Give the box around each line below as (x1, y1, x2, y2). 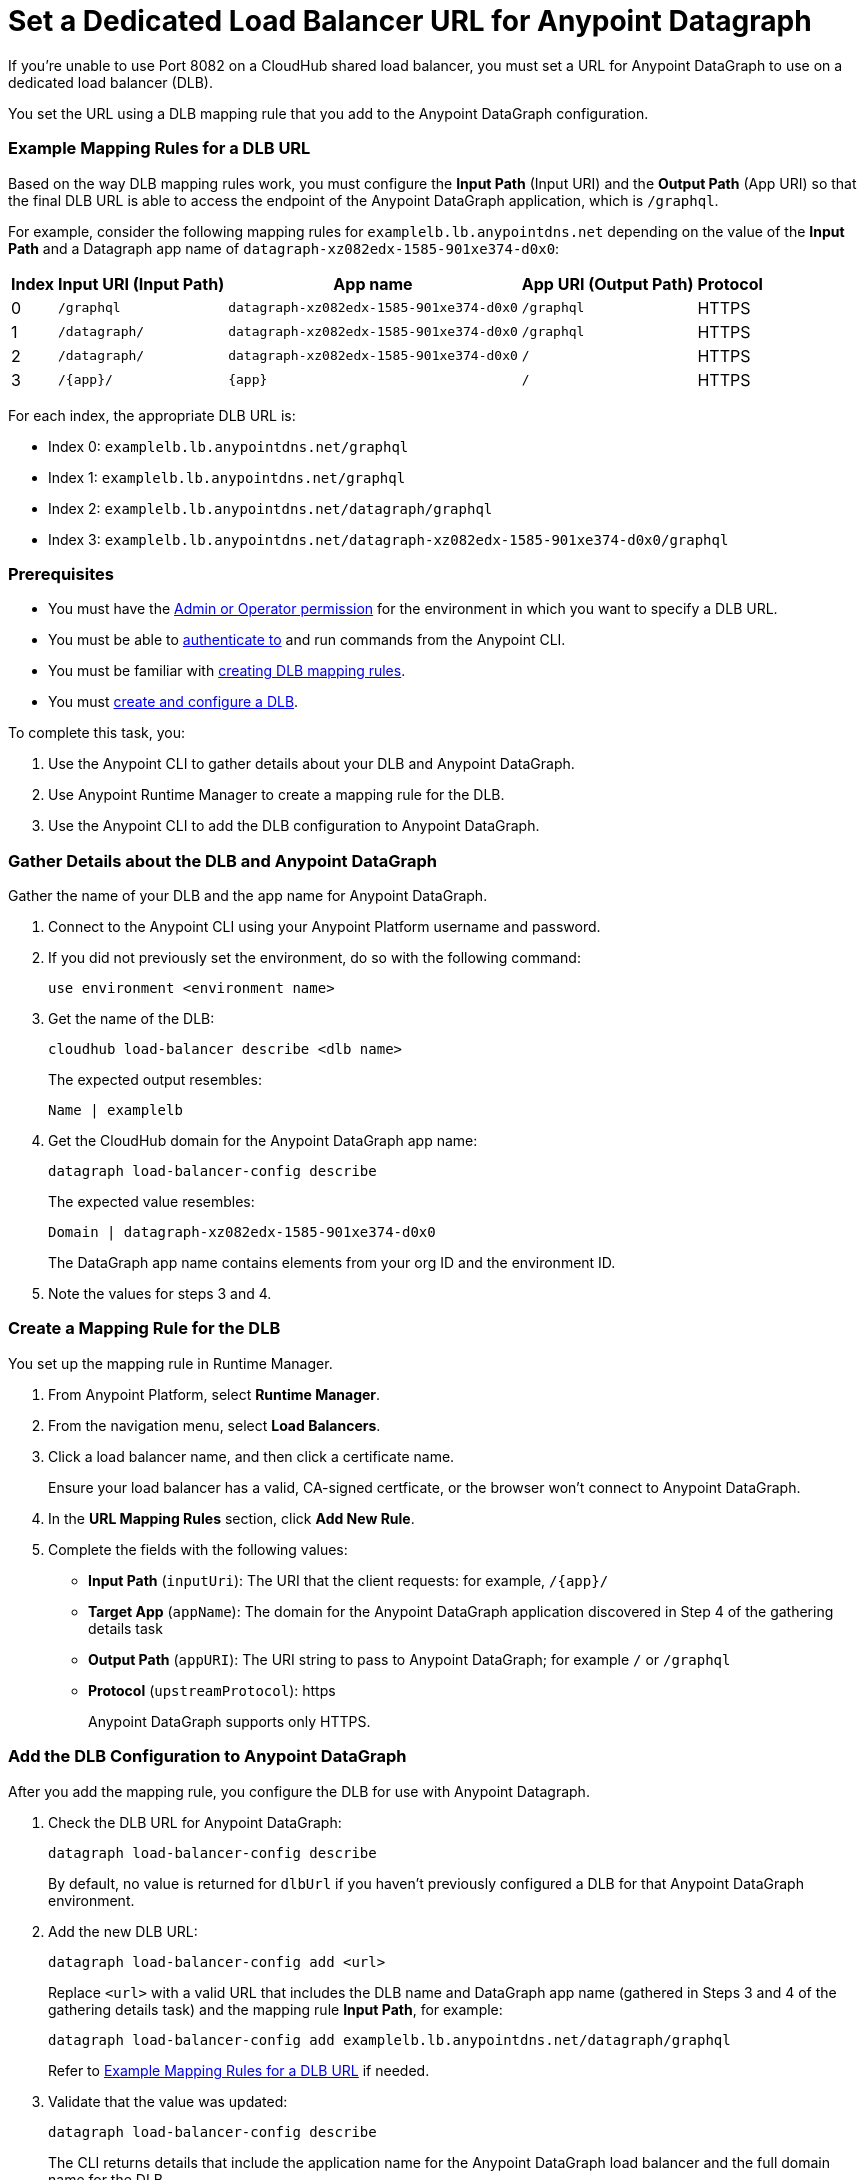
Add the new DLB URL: (48, 1922, 198, 1940)
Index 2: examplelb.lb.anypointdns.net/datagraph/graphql (48, 499, 493, 517)
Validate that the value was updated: (48, 2092, 288, 2110)
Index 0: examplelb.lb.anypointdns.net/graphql (48, 437, 409, 455)
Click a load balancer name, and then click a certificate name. (48, 1447, 455, 1465)
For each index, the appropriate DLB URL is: (8, 406, 296, 424)
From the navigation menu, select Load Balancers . (48, 1416, 381, 1434)
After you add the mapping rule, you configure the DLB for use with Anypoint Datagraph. (8, 1782, 590, 1800)
